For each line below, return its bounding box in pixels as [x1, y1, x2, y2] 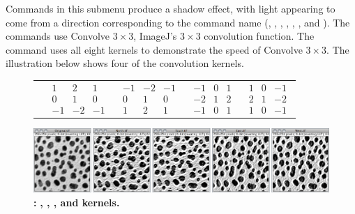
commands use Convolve [6, 29, 110, 43]
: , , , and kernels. [33, 194, 120, 209]
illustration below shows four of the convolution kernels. [6, 56, 244, 70]
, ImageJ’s [133, 29, 177, 43]
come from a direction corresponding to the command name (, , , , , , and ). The [6, 15, 350, 29]
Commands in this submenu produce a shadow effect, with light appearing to [6, 1, 335, 15]
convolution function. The [204, 29, 315, 43]
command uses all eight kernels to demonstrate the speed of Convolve [6, 42, 303, 56]
